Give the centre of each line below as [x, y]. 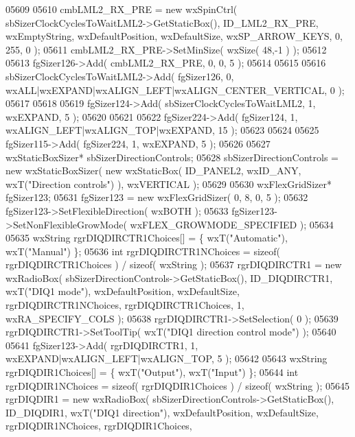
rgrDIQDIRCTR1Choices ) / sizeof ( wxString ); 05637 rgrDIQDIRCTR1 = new [174, 264]
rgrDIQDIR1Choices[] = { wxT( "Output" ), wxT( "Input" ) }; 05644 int [152, 372]
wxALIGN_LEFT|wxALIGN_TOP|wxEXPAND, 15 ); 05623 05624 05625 [162, 130]
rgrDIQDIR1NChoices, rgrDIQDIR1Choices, [99, 426]
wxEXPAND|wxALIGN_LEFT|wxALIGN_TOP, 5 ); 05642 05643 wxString [167, 358]
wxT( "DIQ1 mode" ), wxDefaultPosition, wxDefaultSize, [123, 291]
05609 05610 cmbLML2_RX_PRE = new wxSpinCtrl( [122, 9]
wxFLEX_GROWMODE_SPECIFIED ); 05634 [232, 224]
